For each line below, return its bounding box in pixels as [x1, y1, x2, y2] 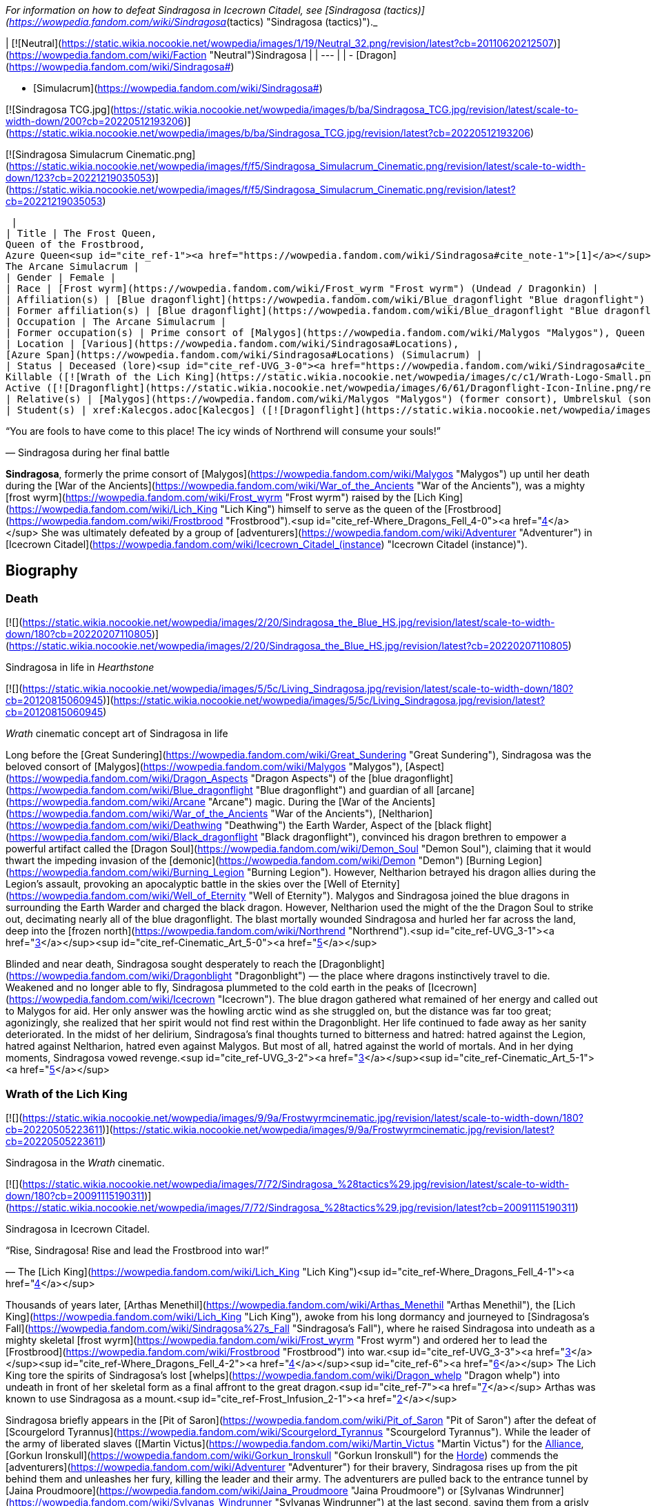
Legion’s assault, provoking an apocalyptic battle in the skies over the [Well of [6, 878, 359, 890]
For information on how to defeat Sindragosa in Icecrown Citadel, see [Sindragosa [6, 4, 381, 16]
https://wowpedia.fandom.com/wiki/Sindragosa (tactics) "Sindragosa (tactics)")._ [9, 16, 378, 28]
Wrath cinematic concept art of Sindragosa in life [6, 727, 228, 740]
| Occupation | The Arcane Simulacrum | [6, 316, 227, 327]
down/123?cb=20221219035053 [6, 172, 152, 184]
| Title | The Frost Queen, [6, 228, 157, 239]
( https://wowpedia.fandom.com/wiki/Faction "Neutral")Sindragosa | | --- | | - [6, 49, 354, 61]
